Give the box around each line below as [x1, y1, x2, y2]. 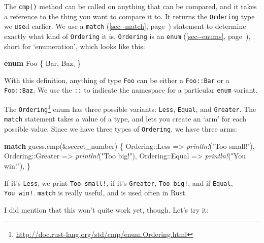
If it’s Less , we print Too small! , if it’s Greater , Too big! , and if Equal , [4, 177, 233, 188]
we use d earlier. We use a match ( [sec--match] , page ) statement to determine [4, 21, 246, 31]
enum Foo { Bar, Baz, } [4, 58, 81, 68]
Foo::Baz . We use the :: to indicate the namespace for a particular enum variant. [4, 85, 258, 95]
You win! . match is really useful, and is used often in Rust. [4, 187, 187, 198]
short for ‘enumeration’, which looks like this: [4, 40, 145, 51]
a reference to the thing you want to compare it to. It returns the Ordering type [4, 11, 255, 21]
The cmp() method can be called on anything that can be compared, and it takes [4, 1, 257, 11]
